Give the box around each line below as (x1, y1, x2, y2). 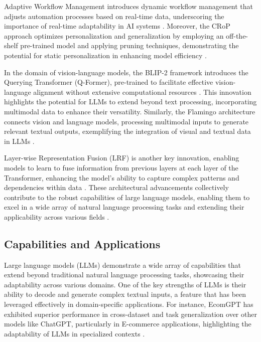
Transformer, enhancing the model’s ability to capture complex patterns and (4, 172, 239, 183)
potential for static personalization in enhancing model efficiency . (4, 50, 207, 60)
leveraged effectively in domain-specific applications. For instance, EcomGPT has (4, 299, 253, 309)
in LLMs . (4, 135, 35, 146)
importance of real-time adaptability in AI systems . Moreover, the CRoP (4, 21, 230, 31)
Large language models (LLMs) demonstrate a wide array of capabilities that (4, 259, 241, 270)
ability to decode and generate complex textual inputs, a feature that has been (4, 289, 246, 299)
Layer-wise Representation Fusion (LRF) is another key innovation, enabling (4, 152, 239, 163)
